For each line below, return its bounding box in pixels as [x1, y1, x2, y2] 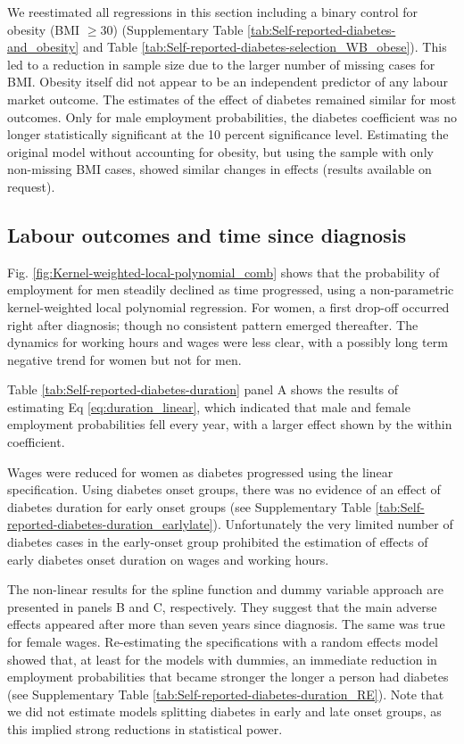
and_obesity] [7, 37, 79, 56]
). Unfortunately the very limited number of [212, 515, 453, 533]
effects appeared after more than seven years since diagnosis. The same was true [7, 615, 445, 633]
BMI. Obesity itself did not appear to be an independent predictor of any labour [7, 72, 449, 91]
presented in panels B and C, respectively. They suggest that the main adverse [7, 597, 437, 616]
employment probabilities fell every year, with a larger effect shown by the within [7, 415, 452, 434]
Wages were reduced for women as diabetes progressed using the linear [7, 462, 394, 481]
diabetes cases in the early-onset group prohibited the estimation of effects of [7, 533, 428, 551]
